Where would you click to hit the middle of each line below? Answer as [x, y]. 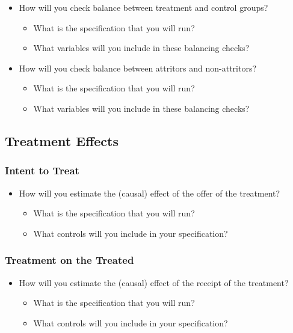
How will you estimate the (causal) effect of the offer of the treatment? [150, 193]
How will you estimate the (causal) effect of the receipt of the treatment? [154, 282]
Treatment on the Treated [69, 260]
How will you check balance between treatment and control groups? [143, 7]
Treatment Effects [62, 140]
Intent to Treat [42, 170]
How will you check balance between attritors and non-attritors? [138, 68]
